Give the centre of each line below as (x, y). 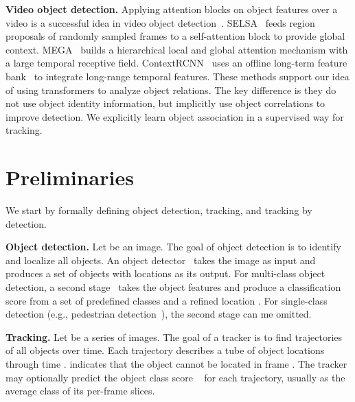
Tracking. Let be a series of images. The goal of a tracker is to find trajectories (174, 336)
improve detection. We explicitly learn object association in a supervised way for (175, 116)
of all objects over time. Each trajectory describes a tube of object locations (165, 350)
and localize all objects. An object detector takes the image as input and (161, 260)
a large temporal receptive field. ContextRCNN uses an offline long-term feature (176, 63)
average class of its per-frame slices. (80, 391)
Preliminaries (70, 177)
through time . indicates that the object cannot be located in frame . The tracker (176, 364)
